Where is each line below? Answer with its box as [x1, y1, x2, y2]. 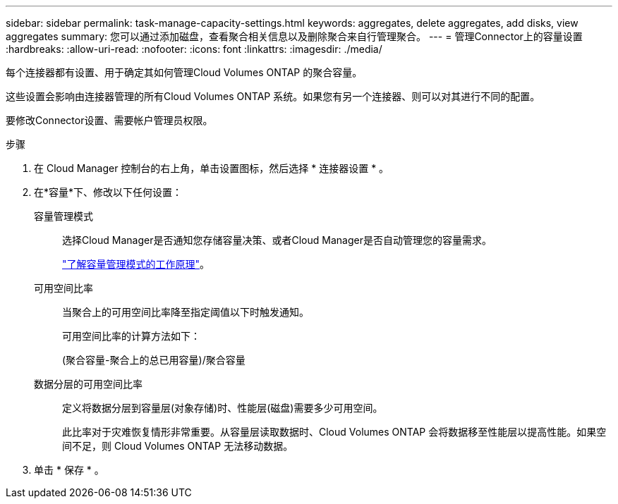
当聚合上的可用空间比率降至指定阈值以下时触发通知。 [62, 306, 309, 318]
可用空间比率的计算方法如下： [62, 330, 200, 342]
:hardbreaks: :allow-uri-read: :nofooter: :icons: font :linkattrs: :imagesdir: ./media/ [6, 43, 382, 55]
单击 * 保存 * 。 [34, 464, 104, 476]
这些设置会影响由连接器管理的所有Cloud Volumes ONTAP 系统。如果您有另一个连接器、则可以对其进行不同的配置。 [6, 90, 540, 102]
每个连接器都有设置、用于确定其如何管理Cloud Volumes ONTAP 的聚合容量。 [6, 66, 363, 78]
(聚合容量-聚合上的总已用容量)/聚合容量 [62, 354, 246, 366]
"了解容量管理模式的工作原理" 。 [62, 258, 210, 270]
